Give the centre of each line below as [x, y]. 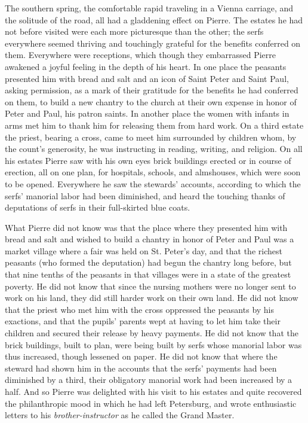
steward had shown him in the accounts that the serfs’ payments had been [141, 368]
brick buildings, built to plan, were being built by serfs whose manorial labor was [153, 344]
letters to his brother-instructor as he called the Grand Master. [120, 415]
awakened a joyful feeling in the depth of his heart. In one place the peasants [146, 66]
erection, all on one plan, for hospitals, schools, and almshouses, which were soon [153, 172]
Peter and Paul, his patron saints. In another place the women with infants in [147, 113]
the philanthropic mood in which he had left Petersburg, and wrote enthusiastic [151, 403]
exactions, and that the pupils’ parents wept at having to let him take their [143, 321]
